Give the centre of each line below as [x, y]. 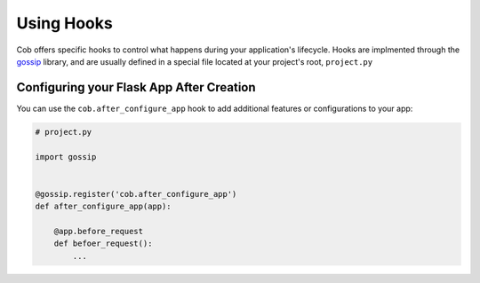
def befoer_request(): [103, 244]
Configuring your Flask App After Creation [136, 87]
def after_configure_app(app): [104, 207]
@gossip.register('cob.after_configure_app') [136, 194]
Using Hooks [64, 23]
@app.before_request [99, 231]
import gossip [66, 157]
